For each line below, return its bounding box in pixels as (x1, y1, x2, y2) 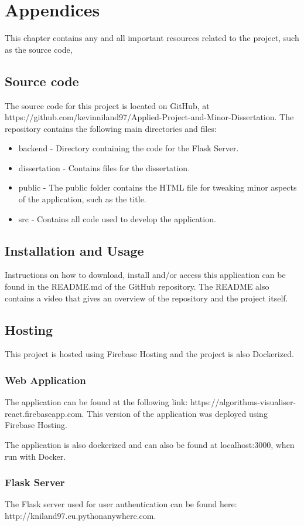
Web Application (5, 372, 86, 387)
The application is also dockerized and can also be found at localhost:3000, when (5, 439, 295, 451)
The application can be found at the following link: (5, 396, 188, 408)
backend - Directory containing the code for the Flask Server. (18, 142, 239, 154)
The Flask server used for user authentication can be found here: (5, 498, 237, 510)
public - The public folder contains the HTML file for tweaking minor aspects (18, 181, 297, 194)
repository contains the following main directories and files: (5, 122, 217, 134)
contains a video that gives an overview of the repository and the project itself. (5, 291, 288, 304)
